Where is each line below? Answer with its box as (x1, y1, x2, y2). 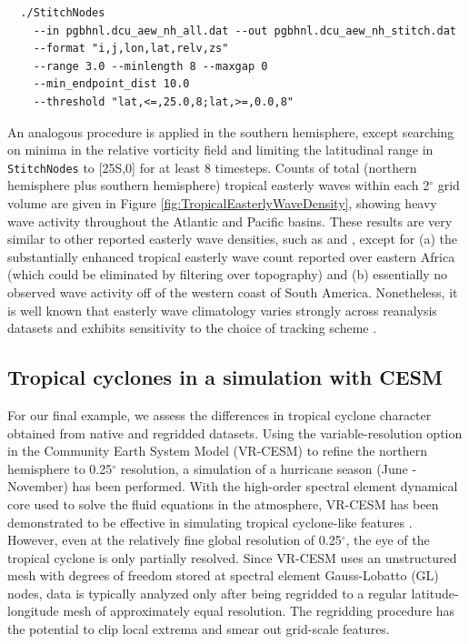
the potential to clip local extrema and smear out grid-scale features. (7, 619, 390, 639)
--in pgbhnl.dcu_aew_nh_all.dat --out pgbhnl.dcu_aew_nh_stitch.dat (33, 24, 456, 37)
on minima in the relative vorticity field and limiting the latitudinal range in (7, 140, 434, 159)
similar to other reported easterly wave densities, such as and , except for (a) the (7, 229, 457, 248)
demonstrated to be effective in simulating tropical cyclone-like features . (7, 512, 413, 531)
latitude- (411, 583, 459, 602)
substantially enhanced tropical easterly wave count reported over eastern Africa (7, 247, 455, 266)
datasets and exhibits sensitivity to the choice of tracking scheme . (7, 318, 377, 337)
